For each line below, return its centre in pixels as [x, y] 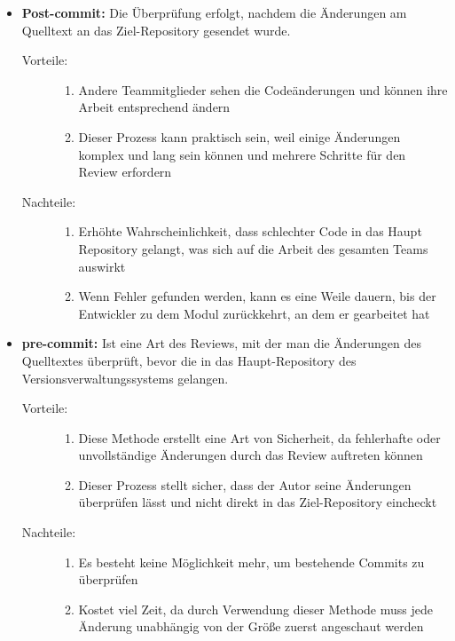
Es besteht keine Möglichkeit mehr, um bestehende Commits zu [251, 562]
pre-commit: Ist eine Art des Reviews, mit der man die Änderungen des [221, 343]
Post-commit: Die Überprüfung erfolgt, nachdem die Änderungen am [214, 12]
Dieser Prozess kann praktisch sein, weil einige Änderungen [239, 136]
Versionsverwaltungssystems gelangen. [125, 378]
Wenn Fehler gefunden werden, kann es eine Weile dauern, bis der [257, 296]
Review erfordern [125, 172]
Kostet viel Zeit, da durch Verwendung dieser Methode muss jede [255, 609]
